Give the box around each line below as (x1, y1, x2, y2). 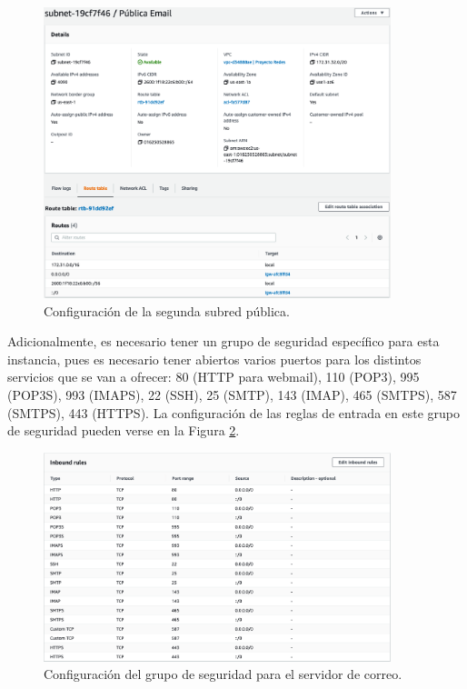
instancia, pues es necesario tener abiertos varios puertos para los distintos (7, 349, 422, 368)
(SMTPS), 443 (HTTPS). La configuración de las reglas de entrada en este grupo (7, 403, 460, 422)
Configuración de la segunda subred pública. (44, 301, 290, 320)
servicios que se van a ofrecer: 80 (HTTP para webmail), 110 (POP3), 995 (7, 367, 420, 386)
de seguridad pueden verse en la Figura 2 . (7, 421, 240, 440)
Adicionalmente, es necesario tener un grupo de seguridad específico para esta (7, 332, 440, 351)
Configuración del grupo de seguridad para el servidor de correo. (44, 664, 402, 684)
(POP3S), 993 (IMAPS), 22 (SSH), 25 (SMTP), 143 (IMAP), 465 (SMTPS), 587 (7, 385, 457, 404)
